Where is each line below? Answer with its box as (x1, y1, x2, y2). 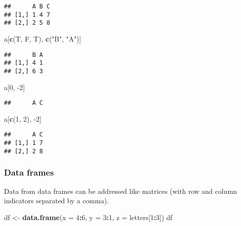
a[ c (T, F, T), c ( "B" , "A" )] (4, 33, 81, 44)
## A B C (4, 3, 50, 10)
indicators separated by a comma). (4, 195, 109, 206)
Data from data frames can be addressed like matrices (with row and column (4, 185, 237, 196)
